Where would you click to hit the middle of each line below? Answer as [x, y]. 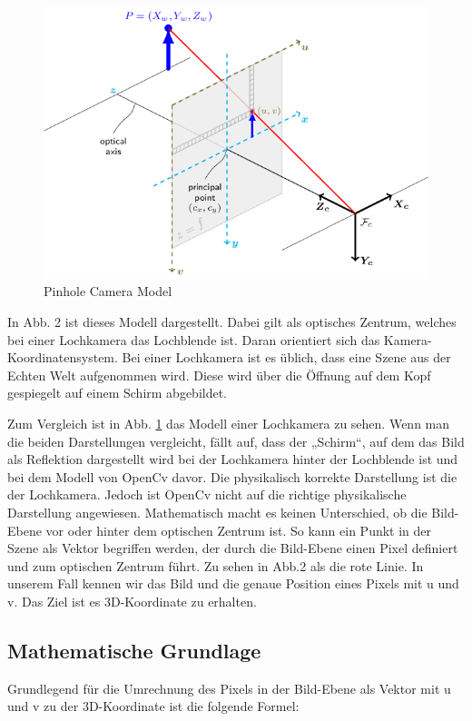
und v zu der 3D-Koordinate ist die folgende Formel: [153, 706]
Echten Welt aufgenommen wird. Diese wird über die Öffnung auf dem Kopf [219, 375]
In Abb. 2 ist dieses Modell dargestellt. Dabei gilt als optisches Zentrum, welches [232, 322]
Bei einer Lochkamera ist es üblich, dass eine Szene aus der [286, 357]
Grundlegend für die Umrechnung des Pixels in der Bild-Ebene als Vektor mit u [229, 688]
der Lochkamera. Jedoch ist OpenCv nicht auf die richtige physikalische [207, 494]
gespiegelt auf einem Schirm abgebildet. [118, 393]
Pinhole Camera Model [108, 291]
